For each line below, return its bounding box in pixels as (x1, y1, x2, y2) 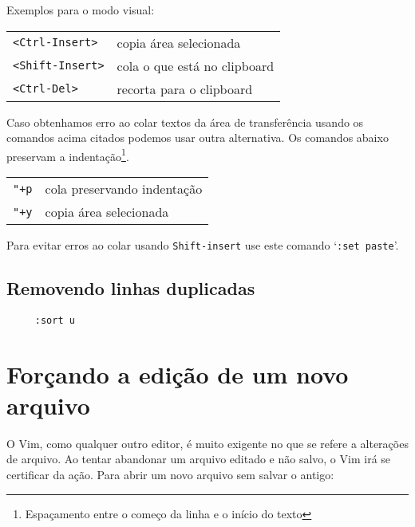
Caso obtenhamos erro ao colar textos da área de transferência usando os (6, 113, 364, 130)
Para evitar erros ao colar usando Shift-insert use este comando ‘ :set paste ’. (6, 237, 399, 254)
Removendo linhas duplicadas (6, 276, 255, 301)
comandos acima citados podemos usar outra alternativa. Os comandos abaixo (6, 129, 389, 146)
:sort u (34, 314, 75, 326)
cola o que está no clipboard (117, 56, 275, 75)
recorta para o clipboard (117, 79, 253, 98)
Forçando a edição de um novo (6, 357, 349, 390)
